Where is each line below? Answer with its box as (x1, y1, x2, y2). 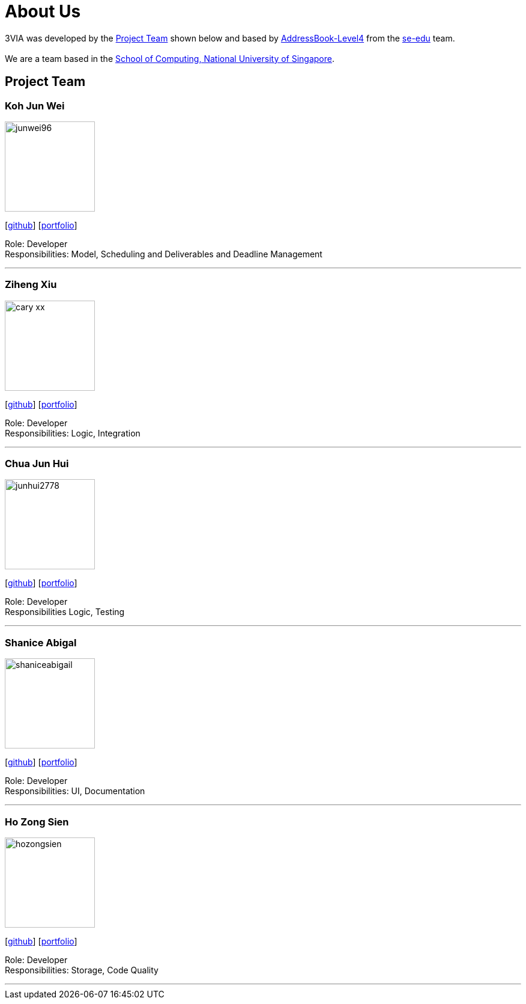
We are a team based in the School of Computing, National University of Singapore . (5, 53, 335, 64)
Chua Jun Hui (5, 458, 69, 470)
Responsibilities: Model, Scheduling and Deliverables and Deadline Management (5, 248, 322, 259)
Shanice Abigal (5, 636, 77, 649)
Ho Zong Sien (5, 815, 69, 828)
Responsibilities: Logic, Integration (5, 427, 141, 438)
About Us (5, 1, 81, 22)
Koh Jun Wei (5, 99, 65, 112)
